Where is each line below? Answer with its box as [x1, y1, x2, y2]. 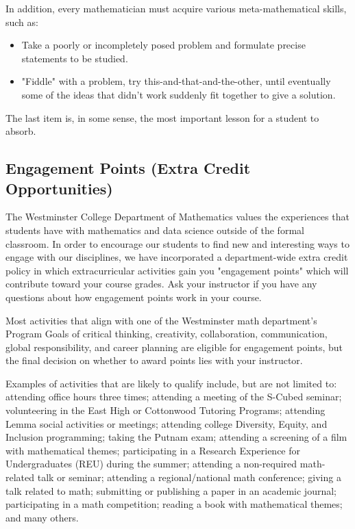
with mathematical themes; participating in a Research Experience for [5, 443, 301, 457]
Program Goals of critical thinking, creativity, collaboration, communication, [5, 326, 328, 341]
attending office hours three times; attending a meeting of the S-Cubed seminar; [5, 389, 342, 404]
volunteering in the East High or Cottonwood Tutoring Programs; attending [5, 403, 326, 417]
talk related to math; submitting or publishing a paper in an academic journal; [5, 483, 336, 498]
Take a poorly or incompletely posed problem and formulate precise [21, 38, 306, 52]
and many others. [5, 510, 79, 524]
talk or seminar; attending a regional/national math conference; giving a [37, 470, 341, 485]
